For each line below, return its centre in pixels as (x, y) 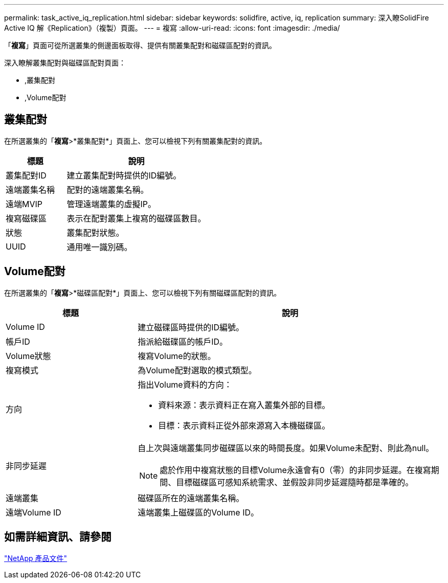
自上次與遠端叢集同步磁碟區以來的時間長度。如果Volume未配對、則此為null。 (286, 448)
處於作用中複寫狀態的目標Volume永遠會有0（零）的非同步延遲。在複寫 (295, 470)
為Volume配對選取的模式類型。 (197, 370)
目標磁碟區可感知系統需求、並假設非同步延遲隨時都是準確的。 (295, 482)
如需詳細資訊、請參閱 (58, 537)
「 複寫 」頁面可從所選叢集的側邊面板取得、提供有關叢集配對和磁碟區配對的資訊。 (140, 45)
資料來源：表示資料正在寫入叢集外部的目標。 (244, 405)
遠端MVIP (24, 204)
